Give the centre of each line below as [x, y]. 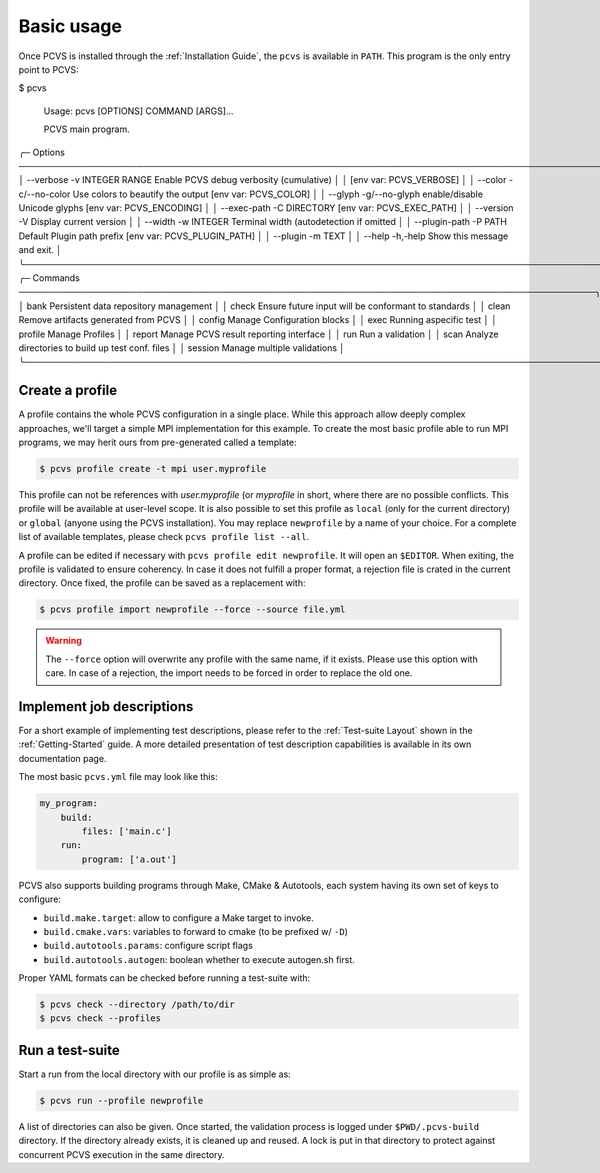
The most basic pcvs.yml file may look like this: [118, 777]
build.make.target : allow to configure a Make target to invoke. [178, 917]
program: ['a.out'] [129, 859]
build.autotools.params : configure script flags [148, 946]
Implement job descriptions [106, 706]
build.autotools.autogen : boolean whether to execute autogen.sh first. [199, 959]
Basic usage [70, 26]
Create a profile [68, 390]
